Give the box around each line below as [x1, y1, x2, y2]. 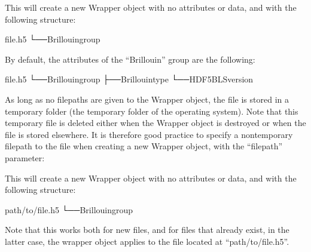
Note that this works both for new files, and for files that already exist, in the [5, 223, 289, 236]
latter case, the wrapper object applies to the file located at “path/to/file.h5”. [5, 235, 289, 247]
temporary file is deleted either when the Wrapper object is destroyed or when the [5, 116, 306, 129]
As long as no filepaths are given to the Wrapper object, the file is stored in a [5, 93, 289, 105]
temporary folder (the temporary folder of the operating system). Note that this [5, 105, 298, 117]
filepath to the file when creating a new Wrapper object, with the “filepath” [5, 140, 283, 152]
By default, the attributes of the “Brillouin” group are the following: [5, 53, 255, 65]
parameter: [5, 151, 45, 164]
